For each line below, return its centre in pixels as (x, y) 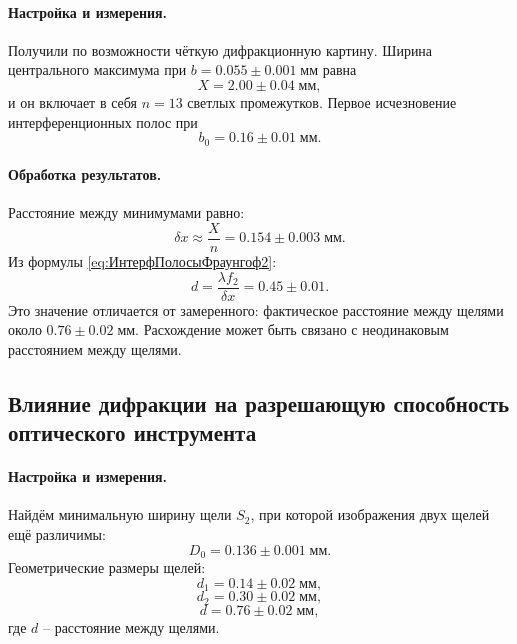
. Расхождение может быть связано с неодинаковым (292, 329)
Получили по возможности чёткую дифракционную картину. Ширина (220, 49)
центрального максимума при (97, 69)
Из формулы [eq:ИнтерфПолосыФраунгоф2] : (142, 261)
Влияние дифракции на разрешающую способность (259, 402)
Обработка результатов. (85, 174)
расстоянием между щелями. (95, 348)
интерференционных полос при (103, 121)
